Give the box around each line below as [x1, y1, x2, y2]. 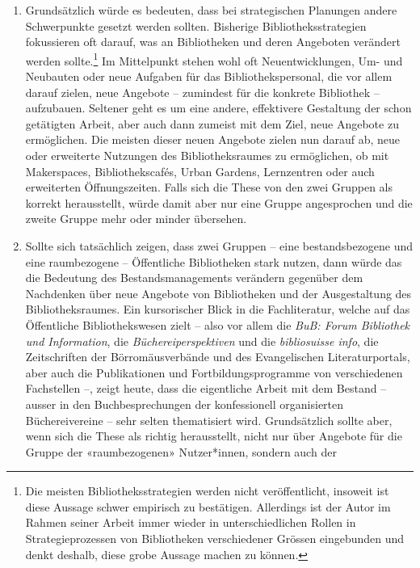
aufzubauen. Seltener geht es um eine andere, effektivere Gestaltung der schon [25, 99, 412, 116]
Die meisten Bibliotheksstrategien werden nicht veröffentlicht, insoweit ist [25, 482, 389, 499]
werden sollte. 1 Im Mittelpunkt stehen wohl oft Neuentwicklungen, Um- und [25, 49, 403, 69]
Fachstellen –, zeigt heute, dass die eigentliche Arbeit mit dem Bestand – [25, 380, 387, 397]
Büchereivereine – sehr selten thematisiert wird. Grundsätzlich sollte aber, [25, 411, 393, 428]
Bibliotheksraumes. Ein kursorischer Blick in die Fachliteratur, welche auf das [25, 301, 410, 318]
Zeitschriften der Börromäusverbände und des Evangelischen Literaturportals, [25, 348, 410, 365]
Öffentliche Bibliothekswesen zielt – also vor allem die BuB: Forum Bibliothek [25, 316, 410, 333]
